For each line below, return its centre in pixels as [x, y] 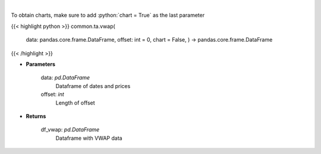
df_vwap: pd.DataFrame [70, 130]
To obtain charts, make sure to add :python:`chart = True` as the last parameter [108, 15]
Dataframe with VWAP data [89, 138]
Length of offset [75, 103]
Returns [36, 116]
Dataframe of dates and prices [93, 86]
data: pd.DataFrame [65, 78]
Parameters [41, 64]
